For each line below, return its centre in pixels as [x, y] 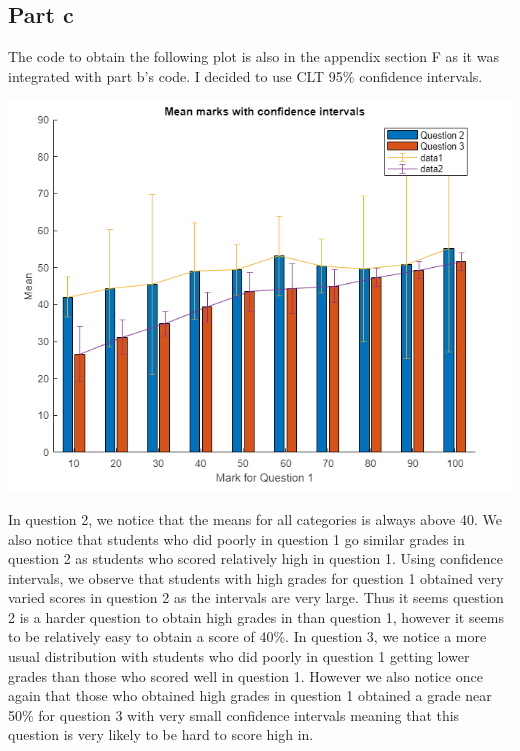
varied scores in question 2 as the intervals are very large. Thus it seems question [256, 597]
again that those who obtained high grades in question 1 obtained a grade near [250, 695]
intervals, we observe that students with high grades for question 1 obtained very [256, 577]
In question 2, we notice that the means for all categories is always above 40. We [255, 518]
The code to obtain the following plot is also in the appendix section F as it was [253, 56]
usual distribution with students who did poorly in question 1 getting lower [239, 656]
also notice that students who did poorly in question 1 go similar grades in [236, 538]
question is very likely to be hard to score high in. [161, 734]
